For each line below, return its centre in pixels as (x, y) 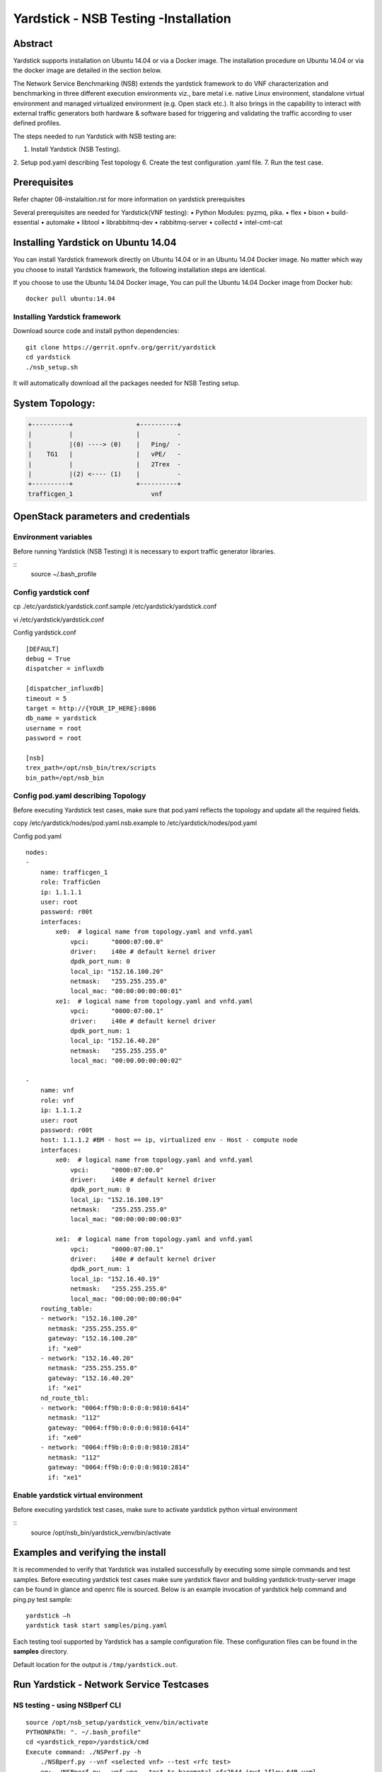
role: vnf (57, 1100)
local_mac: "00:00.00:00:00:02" (127, 1061)
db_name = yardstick (61, 718)
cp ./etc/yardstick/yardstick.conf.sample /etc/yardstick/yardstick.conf (115, 607)
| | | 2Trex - (105, 464)
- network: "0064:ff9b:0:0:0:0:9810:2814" (115, 1447)
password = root (54, 738)
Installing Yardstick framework (67, 317)
